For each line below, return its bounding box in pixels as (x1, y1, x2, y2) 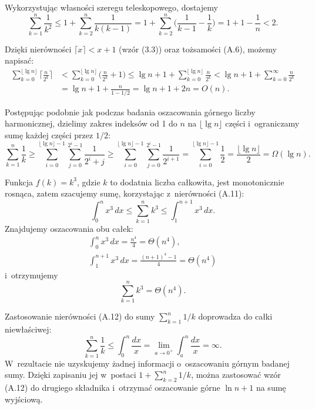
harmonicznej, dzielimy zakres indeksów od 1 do (5, 117, 177, 129)
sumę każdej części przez (5, 128, 93, 141)
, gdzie (77, 175, 100, 188)
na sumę (256, 381, 286, 394)
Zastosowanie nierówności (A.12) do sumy (5, 310, 155, 322)
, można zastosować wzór (191, 368, 281, 381)
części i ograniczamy (225, 117, 300, 129)
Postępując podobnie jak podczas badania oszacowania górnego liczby (5, 105, 256, 118)
